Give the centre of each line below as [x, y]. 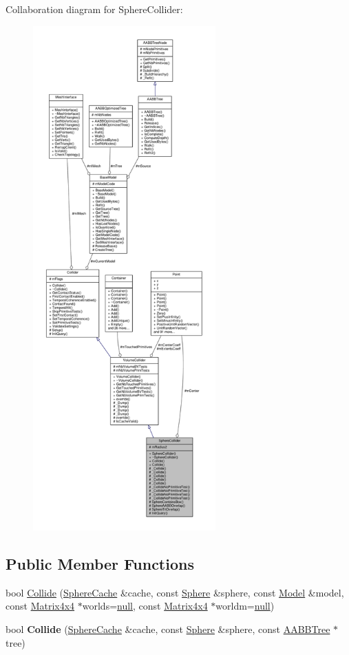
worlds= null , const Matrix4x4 [145, 606]
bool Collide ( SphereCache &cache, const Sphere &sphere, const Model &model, [175, 592]
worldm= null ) [245, 606]
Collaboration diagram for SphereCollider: [94, 9]
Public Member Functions [100, 563]
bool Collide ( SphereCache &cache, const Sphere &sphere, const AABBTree [168, 629]
